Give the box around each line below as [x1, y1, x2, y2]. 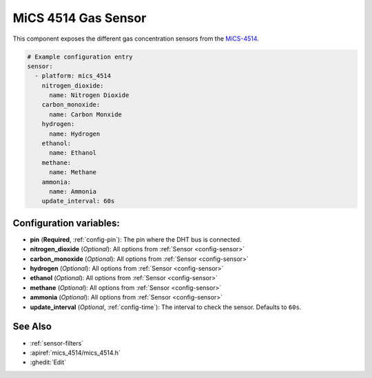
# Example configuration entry [27, 52, 134, 61]
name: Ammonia [49, 188, 96, 196]
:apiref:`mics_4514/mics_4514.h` [30, 348, 121, 357]
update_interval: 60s [41, 197, 115, 205]
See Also [12, 321, 52, 333]
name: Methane [49, 169, 96, 176]
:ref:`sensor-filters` [30, 339, 84, 347]
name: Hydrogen [49, 129, 101, 138]
